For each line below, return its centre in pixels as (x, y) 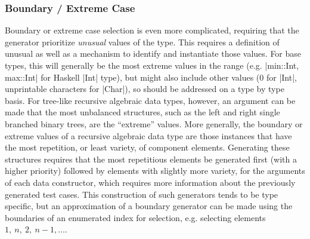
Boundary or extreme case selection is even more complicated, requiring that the (152, 30)
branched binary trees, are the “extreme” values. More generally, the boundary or (154, 123)
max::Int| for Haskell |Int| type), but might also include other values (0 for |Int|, (151, 77)
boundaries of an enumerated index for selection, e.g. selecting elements (135, 217)
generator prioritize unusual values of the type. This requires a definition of (142, 42)
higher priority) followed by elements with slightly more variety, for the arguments (155, 171)
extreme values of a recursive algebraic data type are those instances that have (148, 135)
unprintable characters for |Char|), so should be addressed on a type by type (145, 89)
